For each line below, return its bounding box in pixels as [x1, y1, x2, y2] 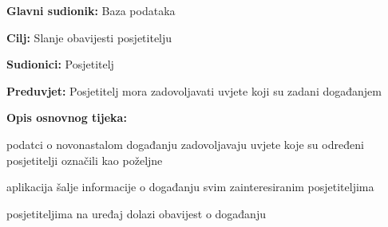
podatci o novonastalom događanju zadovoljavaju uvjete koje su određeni [6, 135, 364, 152]
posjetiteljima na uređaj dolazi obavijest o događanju [6, 205, 266, 221]
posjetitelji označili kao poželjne [6, 151, 163, 168]
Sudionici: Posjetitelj [6, 56, 114, 72]
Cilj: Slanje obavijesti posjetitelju [6, 29, 172, 45]
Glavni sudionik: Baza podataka [6, 2, 176, 18]
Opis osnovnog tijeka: [6, 109, 127, 126]
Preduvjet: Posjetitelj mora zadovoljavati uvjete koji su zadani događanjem [6, 82, 382, 99]
